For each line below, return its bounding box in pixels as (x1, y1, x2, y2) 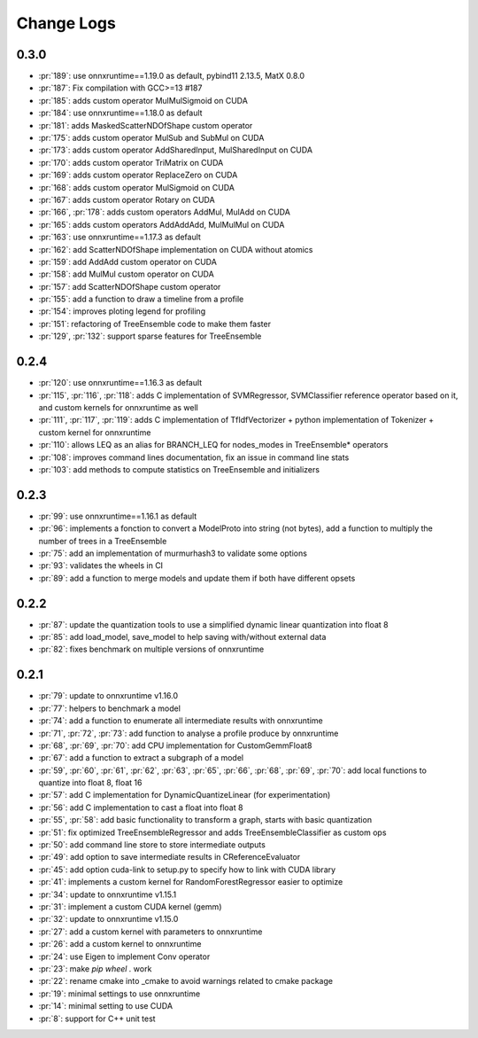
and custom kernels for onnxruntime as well (38, 402, 198, 412)
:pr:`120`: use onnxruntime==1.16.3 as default (38, 378, 203, 388)
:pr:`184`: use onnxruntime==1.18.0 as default (38, 107, 203, 119)
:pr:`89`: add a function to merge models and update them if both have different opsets (38, 573, 356, 583)
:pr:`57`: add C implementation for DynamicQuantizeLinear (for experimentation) (38, 790, 331, 800)
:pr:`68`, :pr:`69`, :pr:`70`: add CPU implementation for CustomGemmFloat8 (38, 740, 312, 751)
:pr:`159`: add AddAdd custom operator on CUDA (38, 256, 217, 267)
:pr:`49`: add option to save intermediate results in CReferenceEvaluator (38, 852, 301, 862)
